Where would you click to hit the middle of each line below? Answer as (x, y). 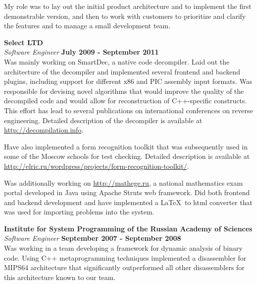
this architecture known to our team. (60, 277)
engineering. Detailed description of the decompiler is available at (103, 120)
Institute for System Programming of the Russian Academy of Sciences (128, 228)
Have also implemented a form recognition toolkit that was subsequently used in (126, 146)
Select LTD (24, 42)
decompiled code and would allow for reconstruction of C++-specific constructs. (126, 101)
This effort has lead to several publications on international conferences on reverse (128, 110)
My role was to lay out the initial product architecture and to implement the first (128, 6)
